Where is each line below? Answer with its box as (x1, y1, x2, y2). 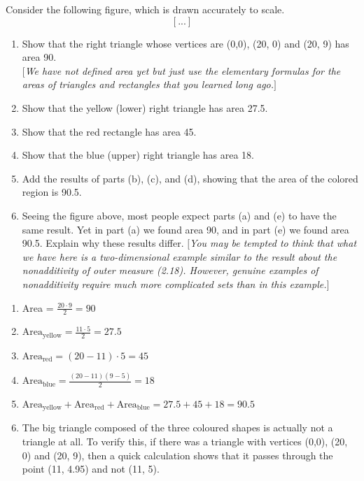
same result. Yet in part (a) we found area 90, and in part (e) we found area (22, 222, 349, 236)
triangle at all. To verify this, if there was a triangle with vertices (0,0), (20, (22, 433, 348, 448)
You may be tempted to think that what (190, 236, 357, 250)
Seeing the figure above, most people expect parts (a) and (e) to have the (22, 208, 337, 222)
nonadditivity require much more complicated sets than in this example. (22, 276, 327, 291)
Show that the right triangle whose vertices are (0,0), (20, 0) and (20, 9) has (22, 36, 349, 50)
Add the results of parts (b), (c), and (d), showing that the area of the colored (22, 171, 358, 185)
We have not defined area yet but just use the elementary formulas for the (24, 63, 341, 78)
